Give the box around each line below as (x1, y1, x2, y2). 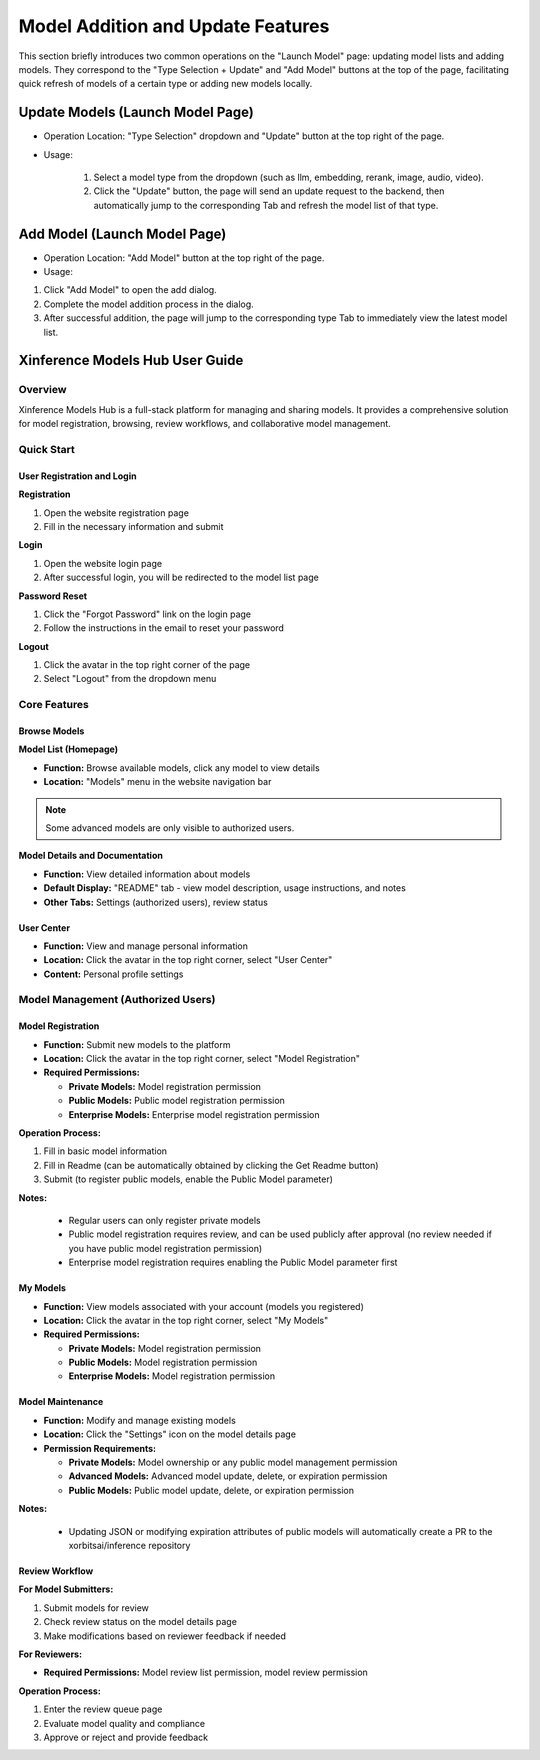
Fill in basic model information (43, 1145, 168, 1157)
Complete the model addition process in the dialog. (43, 298, 254, 310)
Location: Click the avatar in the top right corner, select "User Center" (43, 954, 333, 966)
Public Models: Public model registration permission (68, 1095, 285, 1107)
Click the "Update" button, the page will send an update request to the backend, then (93, 185, 445, 197)
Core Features (18, 698, 89, 712)
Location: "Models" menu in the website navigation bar (43, 776, 272, 788)
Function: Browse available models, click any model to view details (43, 761, 320, 774)
